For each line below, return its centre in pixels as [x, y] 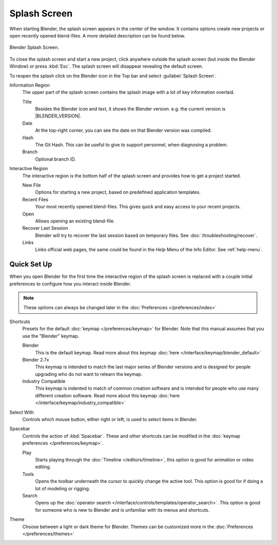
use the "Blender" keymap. [51, 336]
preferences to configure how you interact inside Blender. [70, 284]
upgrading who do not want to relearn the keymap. [89, 374]
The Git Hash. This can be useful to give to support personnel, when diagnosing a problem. [132, 145]
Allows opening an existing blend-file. [75, 221]
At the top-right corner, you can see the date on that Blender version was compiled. [124, 130]
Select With [22, 412]
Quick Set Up [31, 264]
